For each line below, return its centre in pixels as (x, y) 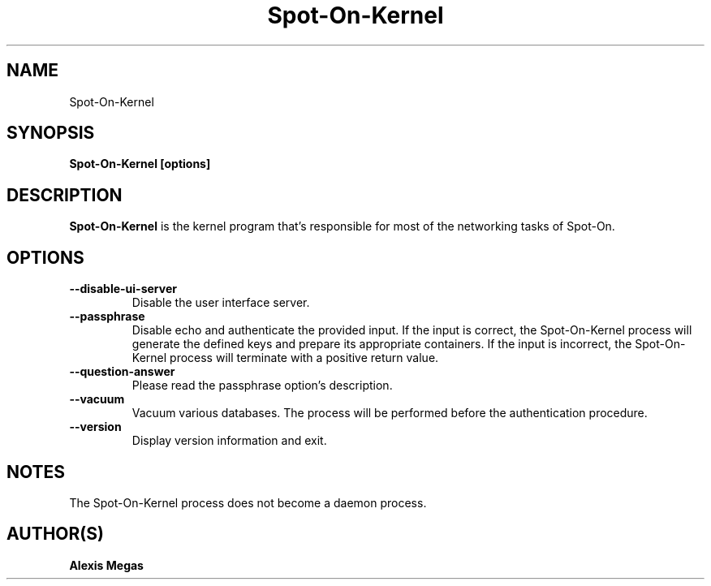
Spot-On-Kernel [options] (140, 164)
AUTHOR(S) (55, 534)
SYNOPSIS (51, 133)
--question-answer (122, 372)
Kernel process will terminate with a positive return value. (285, 358)
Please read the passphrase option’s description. (262, 386)
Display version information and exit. (229, 441)
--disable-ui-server (123, 289)
